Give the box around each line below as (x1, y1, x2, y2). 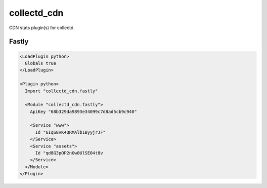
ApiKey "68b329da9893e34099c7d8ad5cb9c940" (30, 109, 137, 114)
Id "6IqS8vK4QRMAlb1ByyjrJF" (35, 129, 106, 135)
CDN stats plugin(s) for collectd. (9, 25, 75, 31)
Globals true (25, 60, 56, 66)
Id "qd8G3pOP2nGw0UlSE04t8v (35, 150, 103, 156)
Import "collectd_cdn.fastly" (25, 88, 98, 94)
